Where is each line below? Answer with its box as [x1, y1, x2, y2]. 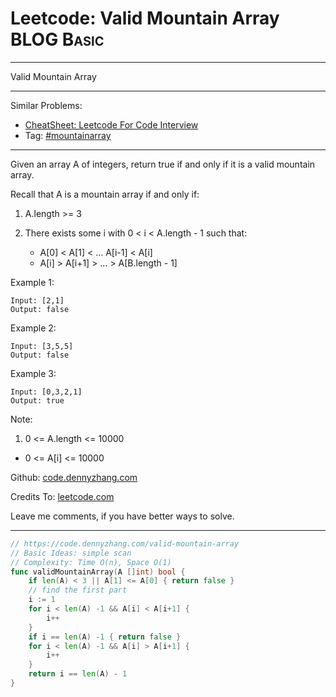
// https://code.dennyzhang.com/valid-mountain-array [10, 538, 240, 549]
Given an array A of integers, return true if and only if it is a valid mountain [10, 158, 316, 170]
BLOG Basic [10, 28, 105, 51]
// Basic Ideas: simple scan [10, 548, 132, 558]
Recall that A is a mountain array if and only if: [10, 188, 200, 200]
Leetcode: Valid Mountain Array [10, 7, 280, 30]
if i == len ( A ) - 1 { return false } [28, 632, 182, 642]
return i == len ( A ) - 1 [28, 669, 128, 679]
